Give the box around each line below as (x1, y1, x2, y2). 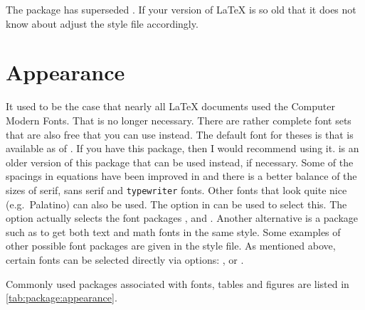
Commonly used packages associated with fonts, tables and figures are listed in (6, 276, 349, 291)
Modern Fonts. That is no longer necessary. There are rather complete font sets (6, 112, 351, 127)
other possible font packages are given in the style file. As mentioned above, (6, 238, 336, 253)
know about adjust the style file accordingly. (6, 16, 199, 31)
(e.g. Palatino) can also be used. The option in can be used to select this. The (6, 196, 347, 211)
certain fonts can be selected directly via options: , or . (6, 252, 244, 267)
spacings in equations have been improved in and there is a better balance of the (6, 169, 357, 183)
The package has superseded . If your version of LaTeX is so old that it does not (6, 2, 356, 16)
